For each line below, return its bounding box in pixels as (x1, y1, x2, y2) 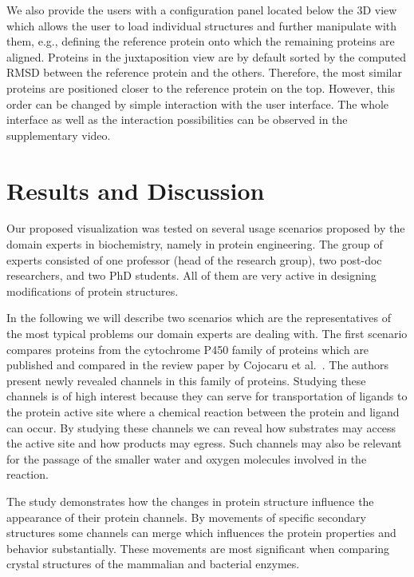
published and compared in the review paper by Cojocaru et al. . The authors (6, 356, 389, 373)
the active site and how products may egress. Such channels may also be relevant (6, 435, 402, 452)
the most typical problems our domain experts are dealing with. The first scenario (6, 325, 408, 342)
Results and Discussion (6, 173, 265, 206)
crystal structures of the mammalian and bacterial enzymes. (6, 555, 300, 572)
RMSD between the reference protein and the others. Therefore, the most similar (6, 64, 402, 81)
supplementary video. (6, 126, 111, 143)
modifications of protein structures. (6, 282, 179, 299)
